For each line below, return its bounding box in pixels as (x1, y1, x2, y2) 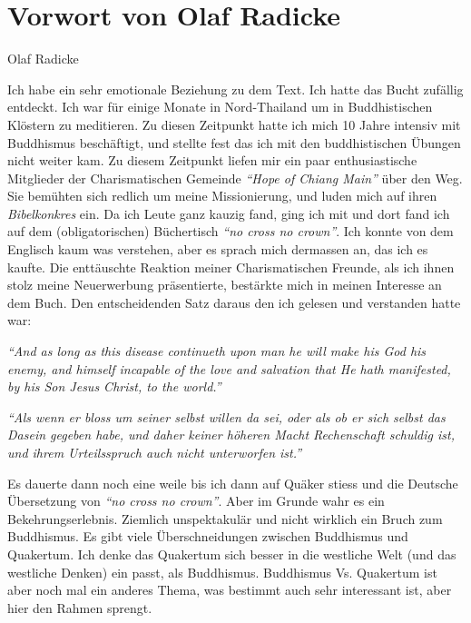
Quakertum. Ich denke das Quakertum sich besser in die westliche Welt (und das (7, 544, 456, 563)
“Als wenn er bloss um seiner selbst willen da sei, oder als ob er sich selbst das (7, 407, 446, 426)
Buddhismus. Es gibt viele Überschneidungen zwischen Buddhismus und (7, 527, 408, 546)
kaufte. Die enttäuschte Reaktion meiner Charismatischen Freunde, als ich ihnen (7, 257, 455, 276)
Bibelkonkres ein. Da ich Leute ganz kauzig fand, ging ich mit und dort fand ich (7, 203, 450, 222)
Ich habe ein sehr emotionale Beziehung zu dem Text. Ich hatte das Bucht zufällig (7, 79, 464, 98)
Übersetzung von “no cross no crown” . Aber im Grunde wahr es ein (7, 491, 385, 510)
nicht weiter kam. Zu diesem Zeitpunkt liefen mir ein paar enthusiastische (7, 151, 417, 170)
